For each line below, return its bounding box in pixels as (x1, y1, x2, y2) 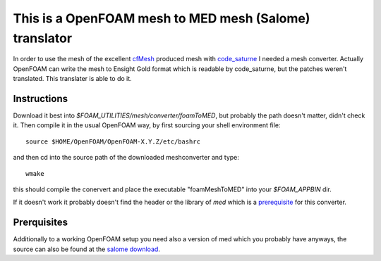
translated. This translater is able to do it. (13, 75, 132, 83)
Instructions (13, 92, 68, 105)
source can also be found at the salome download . (13, 245, 160, 253)
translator (13, 30, 73, 46)
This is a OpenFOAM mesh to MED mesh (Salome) (13, 11, 310, 26)
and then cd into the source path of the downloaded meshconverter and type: (13, 153, 240, 162)
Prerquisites (13, 217, 68, 229)
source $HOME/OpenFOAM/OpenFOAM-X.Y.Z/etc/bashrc (25, 137, 201, 146)
